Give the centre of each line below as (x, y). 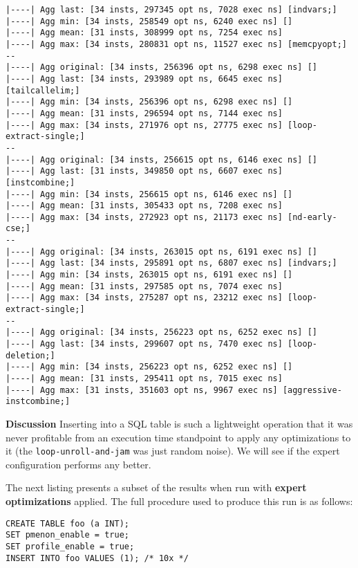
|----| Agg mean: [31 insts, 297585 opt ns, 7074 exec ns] (144, 286)
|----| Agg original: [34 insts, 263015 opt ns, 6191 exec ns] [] (162, 251)
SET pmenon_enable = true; (67, 535)
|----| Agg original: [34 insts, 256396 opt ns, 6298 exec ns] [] (162, 67)
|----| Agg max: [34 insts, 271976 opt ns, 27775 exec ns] (144, 125)
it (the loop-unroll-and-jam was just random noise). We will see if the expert (173, 451)
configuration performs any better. (78, 464)
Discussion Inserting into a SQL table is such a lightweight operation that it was (179, 423)
